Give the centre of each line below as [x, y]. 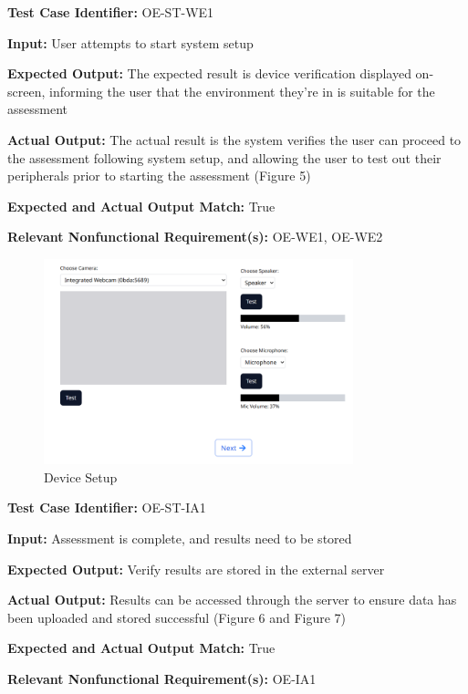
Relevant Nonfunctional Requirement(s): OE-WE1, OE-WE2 [195, 237]
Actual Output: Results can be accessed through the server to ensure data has [232, 600]
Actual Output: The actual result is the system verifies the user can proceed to [234, 139]
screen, [26, 91]
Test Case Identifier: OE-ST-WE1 [111, 12]
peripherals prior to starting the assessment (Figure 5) [159, 176]
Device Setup [81, 476]
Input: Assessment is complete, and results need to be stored [180, 539]
